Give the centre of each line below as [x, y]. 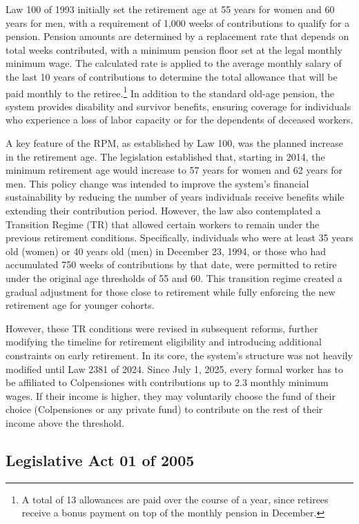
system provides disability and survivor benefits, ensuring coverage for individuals [178, 106]
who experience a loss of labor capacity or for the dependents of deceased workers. [179, 120]
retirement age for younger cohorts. [80, 305]
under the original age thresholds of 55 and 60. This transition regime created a [174, 278]
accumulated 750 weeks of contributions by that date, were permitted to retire [171, 264]
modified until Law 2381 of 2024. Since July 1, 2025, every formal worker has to [175, 369]
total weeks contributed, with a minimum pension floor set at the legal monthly [174, 49]
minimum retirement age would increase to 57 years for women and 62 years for [174, 170]
